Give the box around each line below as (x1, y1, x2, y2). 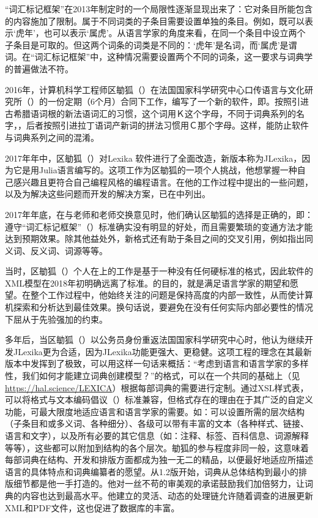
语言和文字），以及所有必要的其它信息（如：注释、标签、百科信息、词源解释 (5, 429, 309, 441)
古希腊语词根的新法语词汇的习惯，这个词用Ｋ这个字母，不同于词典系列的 (5, 107, 296, 119)
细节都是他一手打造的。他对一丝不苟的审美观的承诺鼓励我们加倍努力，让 (13, 477, 305, 490)
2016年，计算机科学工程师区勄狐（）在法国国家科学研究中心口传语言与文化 (5, 83, 305, 96)
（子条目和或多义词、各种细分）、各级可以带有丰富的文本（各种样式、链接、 (5, 417, 309, 430)
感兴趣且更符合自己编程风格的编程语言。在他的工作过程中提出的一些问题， (13, 175, 313, 188)
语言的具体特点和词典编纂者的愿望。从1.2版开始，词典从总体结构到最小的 (5, 465, 298, 478)
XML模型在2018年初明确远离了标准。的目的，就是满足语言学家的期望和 (5, 276, 290, 289)
